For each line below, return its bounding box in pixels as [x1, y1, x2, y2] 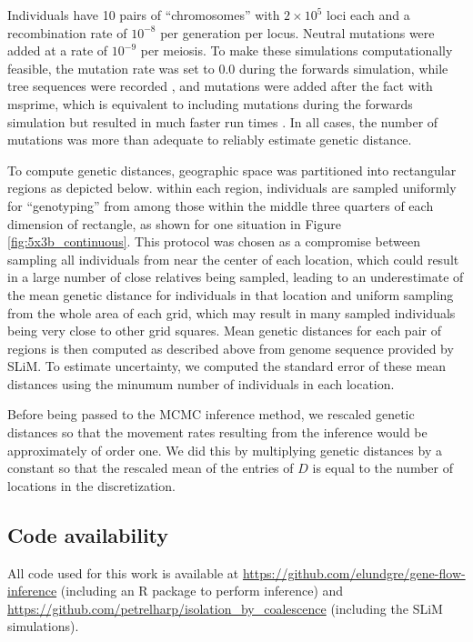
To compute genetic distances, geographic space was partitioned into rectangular [7, 160, 457, 179]
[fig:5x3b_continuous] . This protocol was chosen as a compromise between [7, 232, 420, 251]
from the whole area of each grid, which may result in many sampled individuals [7, 303, 456, 322]
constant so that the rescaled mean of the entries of [7, 458, 294, 477]
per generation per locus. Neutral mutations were [160, 23, 435, 42]
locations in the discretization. [7, 476, 176, 495]
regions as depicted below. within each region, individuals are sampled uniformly [7, 178, 457, 197]
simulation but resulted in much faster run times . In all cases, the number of [7, 112, 438, 131]
